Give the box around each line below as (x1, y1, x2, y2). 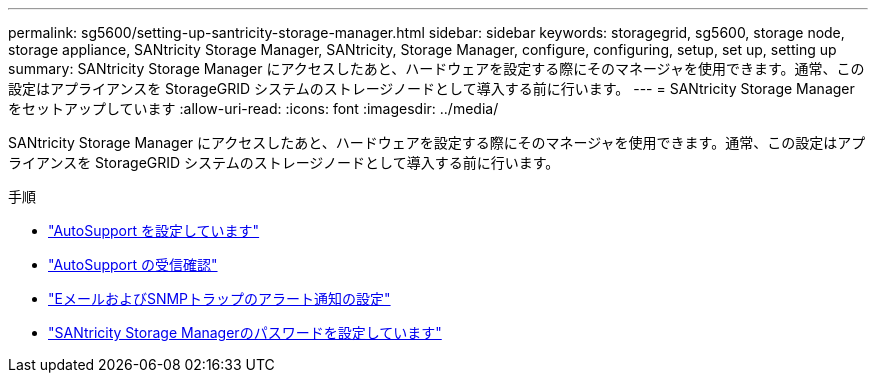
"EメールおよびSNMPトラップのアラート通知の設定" (48, 290, 391, 307)
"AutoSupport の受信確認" (48, 256, 218, 273)
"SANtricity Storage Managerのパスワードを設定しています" (48, 324, 442, 341)
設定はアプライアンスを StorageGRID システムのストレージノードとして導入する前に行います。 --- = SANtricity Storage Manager (8, 80, 855, 97)
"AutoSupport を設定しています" (48, 222, 260, 239)
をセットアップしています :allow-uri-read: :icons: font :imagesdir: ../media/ (8, 100, 499, 117)
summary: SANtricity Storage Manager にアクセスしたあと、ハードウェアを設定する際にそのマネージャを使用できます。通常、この (8, 60, 865, 77)
